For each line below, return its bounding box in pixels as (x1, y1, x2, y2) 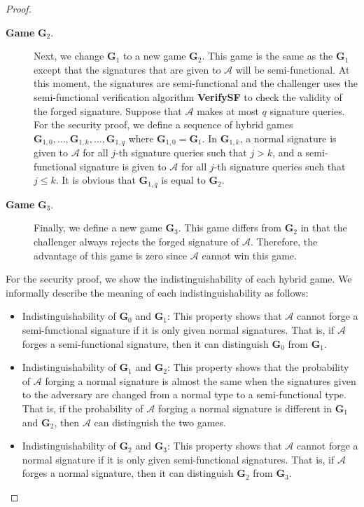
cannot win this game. (202, 248, 297, 262)
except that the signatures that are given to (34, 62, 221, 76)
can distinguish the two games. (94, 414, 226, 429)
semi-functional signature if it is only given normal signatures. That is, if (22, 323, 335, 337)
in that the (300, 220, 347, 235)
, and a (272, 145, 302, 160)
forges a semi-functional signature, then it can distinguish (22, 336, 269, 351)
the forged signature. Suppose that (34, 103, 182, 118)
